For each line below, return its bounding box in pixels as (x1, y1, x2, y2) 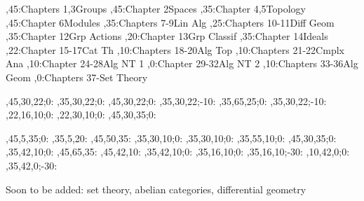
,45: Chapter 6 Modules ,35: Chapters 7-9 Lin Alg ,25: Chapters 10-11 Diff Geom (6, 15, 335, 29)
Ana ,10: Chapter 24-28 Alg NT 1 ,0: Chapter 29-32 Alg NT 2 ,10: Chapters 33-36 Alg (6, 56, 358, 71)
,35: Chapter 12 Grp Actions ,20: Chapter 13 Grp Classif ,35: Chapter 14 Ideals (6, 29, 328, 43)
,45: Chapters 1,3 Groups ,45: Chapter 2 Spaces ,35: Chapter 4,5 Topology (6, 1, 306, 15)
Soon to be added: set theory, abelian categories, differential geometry (6, 181, 306, 196)
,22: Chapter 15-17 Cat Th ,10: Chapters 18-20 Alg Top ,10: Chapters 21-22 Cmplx (6, 42, 344, 57)
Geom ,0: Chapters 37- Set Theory (6, 69, 148, 84)
